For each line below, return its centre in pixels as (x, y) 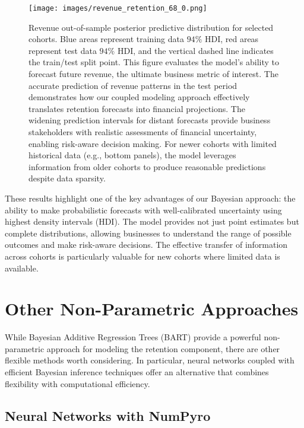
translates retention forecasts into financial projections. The (137, 108)
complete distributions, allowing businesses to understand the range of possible (148, 233)
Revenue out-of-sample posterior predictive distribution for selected (151, 27)
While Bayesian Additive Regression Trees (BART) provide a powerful (133, 337)
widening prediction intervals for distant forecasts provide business (150, 120)
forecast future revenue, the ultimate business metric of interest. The (153, 74)
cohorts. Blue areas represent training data (106, 39)
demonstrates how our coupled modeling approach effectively (139, 97)
